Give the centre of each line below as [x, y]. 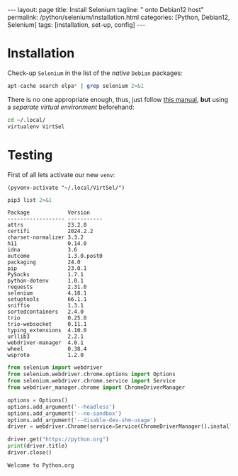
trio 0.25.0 [47, 318]
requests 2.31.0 [47, 287]
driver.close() [30, 453]
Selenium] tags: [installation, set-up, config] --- [76, 25]
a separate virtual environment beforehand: [71, 107]
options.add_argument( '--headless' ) [61, 407]
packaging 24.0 [44, 262]
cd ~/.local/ [27, 120]
